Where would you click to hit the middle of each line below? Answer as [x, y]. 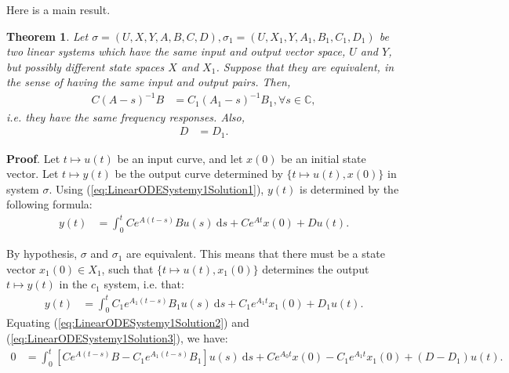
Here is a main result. [58, 9]
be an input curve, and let [180, 158]
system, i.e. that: [144, 284]
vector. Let [33, 174]
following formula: [49, 204]
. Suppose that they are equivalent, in [305, 66]
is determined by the [349, 188]
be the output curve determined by [199, 174]
